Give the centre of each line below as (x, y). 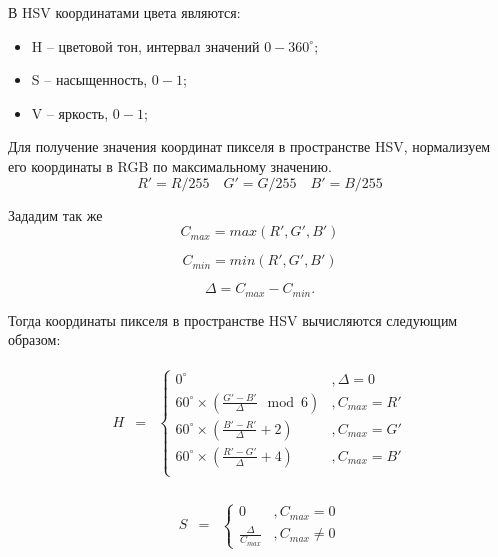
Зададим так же (55, 214)
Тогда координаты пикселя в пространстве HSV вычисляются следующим (233, 319)
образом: (34, 339)
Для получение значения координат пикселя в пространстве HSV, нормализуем (249, 146)
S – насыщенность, (89, 79)
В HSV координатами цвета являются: (124, 12)
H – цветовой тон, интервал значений (145, 45)
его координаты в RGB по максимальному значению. (170, 165)
